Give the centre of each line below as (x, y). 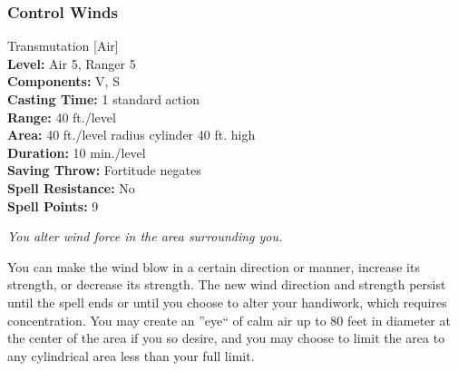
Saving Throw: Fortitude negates (104, 170)
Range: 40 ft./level (62, 117)
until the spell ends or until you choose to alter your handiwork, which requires (227, 302)
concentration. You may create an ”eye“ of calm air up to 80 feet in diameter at (229, 320)
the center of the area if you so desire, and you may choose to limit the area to (226, 338)
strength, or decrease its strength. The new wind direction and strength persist (227, 284)
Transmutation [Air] (63, 46)
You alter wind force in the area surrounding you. (145, 236)
